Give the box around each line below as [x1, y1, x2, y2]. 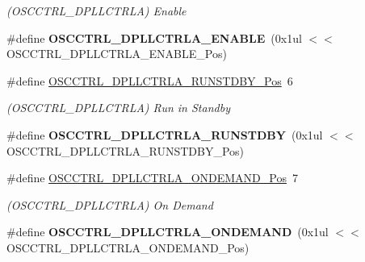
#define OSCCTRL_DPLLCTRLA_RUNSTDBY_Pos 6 [6, 72, 293, 89]
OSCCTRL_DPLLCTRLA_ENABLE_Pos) [6, 45, 227, 62]
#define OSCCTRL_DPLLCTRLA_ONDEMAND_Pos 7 [6, 169, 298, 186]
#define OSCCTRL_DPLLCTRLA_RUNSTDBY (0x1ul [6, 126, 323, 143]
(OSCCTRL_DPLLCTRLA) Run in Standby [6, 99, 230, 116]
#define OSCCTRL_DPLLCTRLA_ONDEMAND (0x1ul [6, 223, 329, 240]
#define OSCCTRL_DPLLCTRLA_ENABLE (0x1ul [6, 29, 302, 46]
